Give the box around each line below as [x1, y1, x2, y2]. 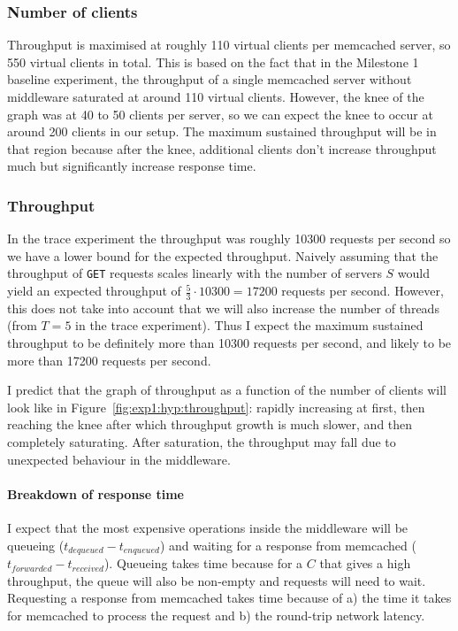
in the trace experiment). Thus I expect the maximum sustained [75, 316, 424, 335]
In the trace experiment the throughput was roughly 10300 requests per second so [7, 229, 451, 248]
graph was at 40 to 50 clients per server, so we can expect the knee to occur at [7, 104, 433, 123]
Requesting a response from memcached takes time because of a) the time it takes [7, 589, 452, 607]
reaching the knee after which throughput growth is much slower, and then [7, 415, 413, 434]
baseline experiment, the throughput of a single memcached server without [7, 70, 412, 88]
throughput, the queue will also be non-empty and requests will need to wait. [7, 571, 426, 589]
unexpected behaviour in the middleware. [7, 450, 231, 468]
